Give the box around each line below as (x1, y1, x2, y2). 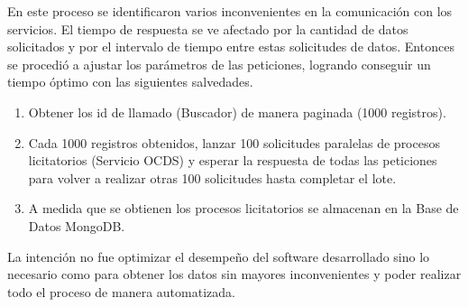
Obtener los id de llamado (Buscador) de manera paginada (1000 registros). (28, 102, 446, 121)
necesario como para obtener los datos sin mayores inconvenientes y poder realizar (7, 265, 462, 284)
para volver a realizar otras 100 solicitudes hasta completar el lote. (28, 168, 397, 187)
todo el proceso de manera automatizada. (7, 282, 235, 301)
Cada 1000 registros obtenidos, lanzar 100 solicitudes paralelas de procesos (28, 133, 440, 152)
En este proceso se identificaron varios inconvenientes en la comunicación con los (7, 2, 453, 20)
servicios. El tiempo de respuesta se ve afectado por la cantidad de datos (7, 19, 408, 38)
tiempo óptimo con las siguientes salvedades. (7, 72, 253, 91)
